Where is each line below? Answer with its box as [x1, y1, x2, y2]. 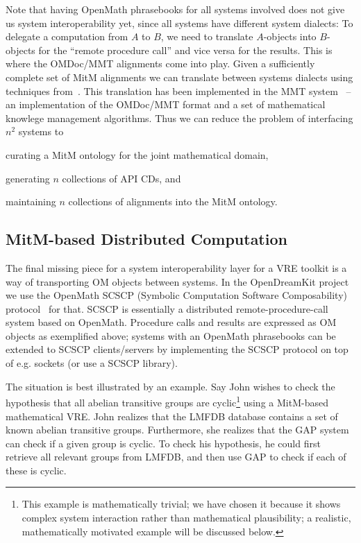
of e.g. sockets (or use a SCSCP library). [6, 356, 178, 370]
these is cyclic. [6, 463, 67, 477]
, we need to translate [160, 29, 253, 44]
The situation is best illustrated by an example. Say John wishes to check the [6, 379, 335, 393]
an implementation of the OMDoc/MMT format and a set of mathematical [6, 97, 326, 112]
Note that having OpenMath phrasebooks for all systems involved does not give [6, 2, 345, 16]
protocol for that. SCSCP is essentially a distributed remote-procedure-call [6, 301, 328, 316]
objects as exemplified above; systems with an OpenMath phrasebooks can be [6, 328, 336, 343]
